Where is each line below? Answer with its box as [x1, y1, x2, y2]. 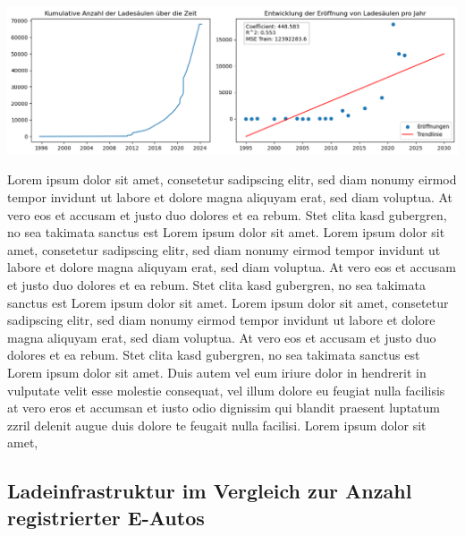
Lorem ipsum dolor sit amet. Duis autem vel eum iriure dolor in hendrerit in [7, 363, 427, 381]
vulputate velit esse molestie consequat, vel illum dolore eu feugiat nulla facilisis [7, 380, 445, 399]
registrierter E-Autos [7, 503, 205, 531]
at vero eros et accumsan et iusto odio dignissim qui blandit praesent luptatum [7, 398, 440, 417]
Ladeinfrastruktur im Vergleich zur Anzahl [7, 477, 412, 505]
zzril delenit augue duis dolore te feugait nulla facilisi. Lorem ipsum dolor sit [7, 415, 427, 434]
